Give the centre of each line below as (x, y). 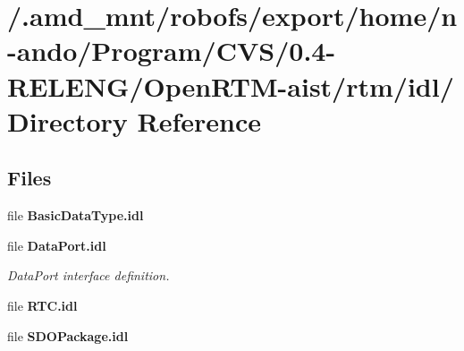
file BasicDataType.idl (76, 215)
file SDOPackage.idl (68, 335)
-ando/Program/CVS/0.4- (172, 51)
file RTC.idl (42, 305)
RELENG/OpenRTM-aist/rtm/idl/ (231, 86)
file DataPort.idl (57, 245)
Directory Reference (135, 120)
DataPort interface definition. (89, 275)
